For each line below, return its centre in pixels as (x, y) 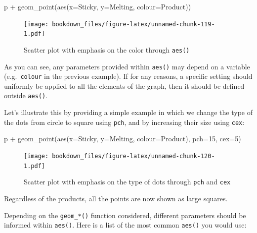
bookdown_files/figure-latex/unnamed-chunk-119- (133, 24)
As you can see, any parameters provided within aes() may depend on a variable (127, 66)
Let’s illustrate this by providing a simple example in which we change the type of (128, 112)
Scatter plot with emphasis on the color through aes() (107, 49)
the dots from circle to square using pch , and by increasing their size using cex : (124, 122)
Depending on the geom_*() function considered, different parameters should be (125, 215)
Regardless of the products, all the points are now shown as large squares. (116, 198)
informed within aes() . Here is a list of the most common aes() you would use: (125, 225)
